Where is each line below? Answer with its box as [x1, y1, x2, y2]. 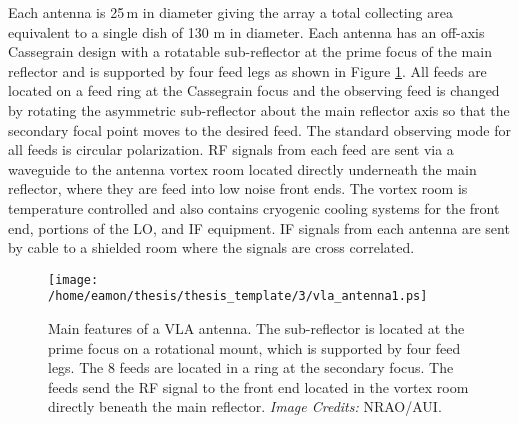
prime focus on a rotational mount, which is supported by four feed [48, 337, 461, 358]
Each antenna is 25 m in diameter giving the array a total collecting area [8, 2, 453, 22]
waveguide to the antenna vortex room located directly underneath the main [8, 158, 477, 179]
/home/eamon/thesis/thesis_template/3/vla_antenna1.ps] [48, 289, 428, 304]
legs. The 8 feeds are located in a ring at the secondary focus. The [48, 357, 454, 378]
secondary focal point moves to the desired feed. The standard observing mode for [8, 119, 512, 140]
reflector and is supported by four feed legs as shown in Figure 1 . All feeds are [8, 60, 487, 81]
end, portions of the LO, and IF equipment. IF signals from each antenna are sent [8, 217, 510, 238]
